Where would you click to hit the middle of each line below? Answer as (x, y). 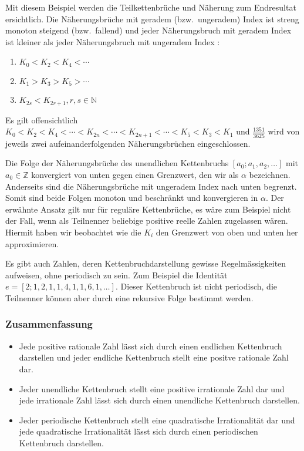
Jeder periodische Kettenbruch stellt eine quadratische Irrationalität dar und (157, 420)
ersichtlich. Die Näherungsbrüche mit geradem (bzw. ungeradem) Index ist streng (152, 18)
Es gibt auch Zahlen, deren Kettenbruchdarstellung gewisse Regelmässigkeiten (146, 263)
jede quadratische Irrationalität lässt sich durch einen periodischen (139, 431)
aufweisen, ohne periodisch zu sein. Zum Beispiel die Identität (116, 275)
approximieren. (32, 243)
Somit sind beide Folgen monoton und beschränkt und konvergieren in (132, 198)
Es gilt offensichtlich (42, 120)
